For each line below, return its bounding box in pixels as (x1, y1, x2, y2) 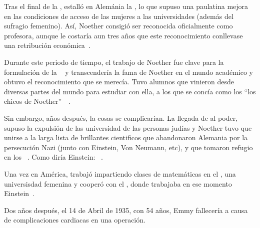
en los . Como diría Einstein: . (4, 152, 103, 162)
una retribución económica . (4, 40, 90, 50)
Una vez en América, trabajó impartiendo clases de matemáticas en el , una (4, 168, 236, 179)
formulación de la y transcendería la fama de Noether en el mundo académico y (4, 66, 253, 77)
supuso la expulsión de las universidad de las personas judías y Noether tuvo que (4, 122, 252, 133)
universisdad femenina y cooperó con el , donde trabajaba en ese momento (4, 178, 232, 189)
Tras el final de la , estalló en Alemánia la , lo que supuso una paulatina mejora (4, 1, 248, 11)
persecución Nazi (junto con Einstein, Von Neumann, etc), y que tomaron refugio (4, 142, 253, 152)
